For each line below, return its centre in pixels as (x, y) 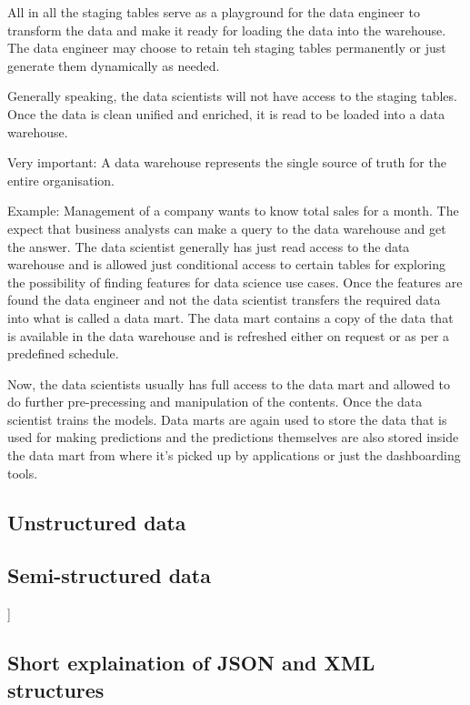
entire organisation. (61, 180)
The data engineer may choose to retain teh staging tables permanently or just (227, 48)
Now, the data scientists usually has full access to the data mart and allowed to (229, 383)
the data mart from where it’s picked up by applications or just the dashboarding (234, 455)
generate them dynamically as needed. (114, 65)
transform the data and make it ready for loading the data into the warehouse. (227, 30)
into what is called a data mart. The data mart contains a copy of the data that (230, 317)
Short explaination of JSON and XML (191, 663)
